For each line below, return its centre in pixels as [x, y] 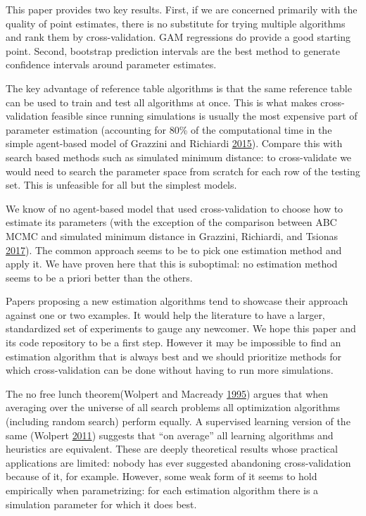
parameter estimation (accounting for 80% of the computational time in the [169, 129]
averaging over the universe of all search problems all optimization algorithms [173, 407]
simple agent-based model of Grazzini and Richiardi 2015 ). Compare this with [174, 143]
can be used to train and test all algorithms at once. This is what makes [162, 102]
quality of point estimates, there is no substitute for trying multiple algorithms [176, 23]
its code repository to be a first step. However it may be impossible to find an [173, 342]
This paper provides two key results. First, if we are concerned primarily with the [182, 9]
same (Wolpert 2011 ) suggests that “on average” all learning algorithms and [170, 435]
